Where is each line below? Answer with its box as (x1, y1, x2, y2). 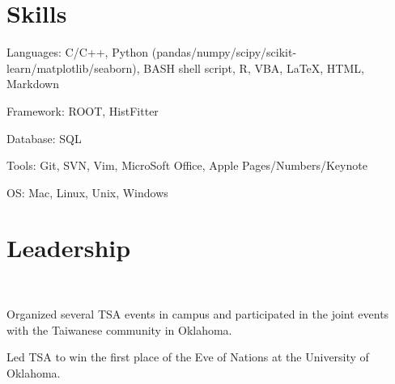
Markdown (6, 75, 60, 92)
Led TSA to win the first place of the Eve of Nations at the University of (6, 348, 369, 365)
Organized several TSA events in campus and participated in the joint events (6, 306, 389, 322)
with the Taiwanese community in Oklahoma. (6, 321, 232, 338)
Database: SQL (6, 129, 82, 146)
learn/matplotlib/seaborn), (6, 59, 140, 76)
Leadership (6, 231, 131, 264)
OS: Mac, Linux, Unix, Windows (6, 184, 168, 200)
